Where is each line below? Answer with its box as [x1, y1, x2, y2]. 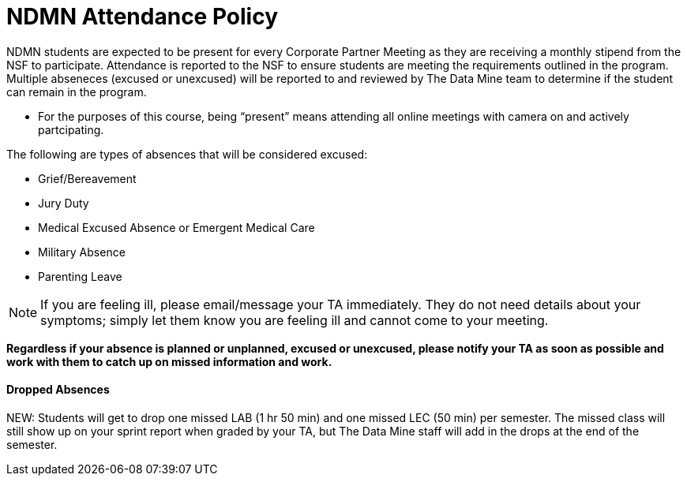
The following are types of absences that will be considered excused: [6, 147, 368, 161]
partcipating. [38, 122, 104, 136]
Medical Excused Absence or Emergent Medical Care [38, 220, 315, 234]
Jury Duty [38, 196, 89, 210]
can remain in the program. [6, 84, 147, 99]
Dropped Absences [6, 383, 110, 397]
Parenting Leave [38, 269, 122, 283]
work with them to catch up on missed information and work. [6, 354, 332, 368]
